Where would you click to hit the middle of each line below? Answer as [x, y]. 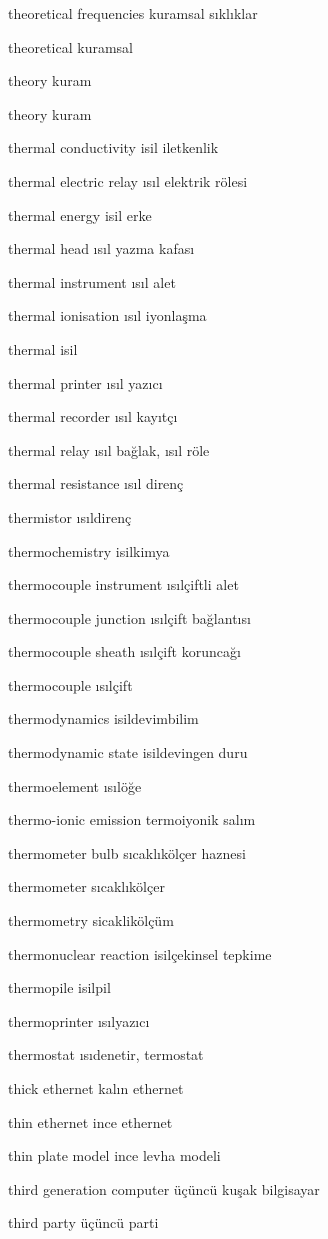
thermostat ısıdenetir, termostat [106, 1054]
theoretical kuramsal [70, 46]
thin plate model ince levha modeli [114, 1155]
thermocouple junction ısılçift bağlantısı [129, 617]
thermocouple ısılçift [70, 684]
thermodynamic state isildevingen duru [128, 752]
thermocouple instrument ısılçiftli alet [123, 584]
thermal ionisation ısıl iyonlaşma [107, 315]
